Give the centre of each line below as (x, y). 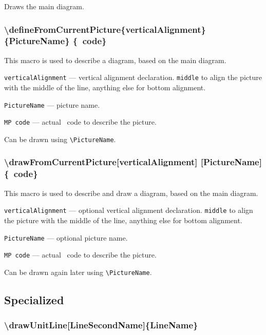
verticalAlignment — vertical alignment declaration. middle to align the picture (133, 77)
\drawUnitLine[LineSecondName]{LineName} (101, 325)
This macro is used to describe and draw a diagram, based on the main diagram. (131, 193)
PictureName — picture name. (52, 104)
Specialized (34, 299)
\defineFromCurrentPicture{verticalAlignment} (105, 29)
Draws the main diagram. (44, 6)
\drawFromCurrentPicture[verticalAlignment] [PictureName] (133, 162)
